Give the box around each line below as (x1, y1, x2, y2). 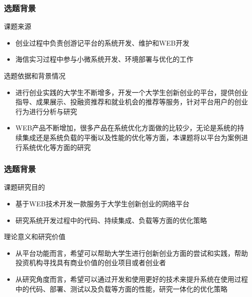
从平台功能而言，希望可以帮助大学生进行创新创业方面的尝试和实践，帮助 (15, 247, 248, 258)
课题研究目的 (4, 182, 45, 192)
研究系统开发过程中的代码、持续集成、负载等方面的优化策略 (15, 215, 207, 225)
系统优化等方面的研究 (22, 142, 91, 152)
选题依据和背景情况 (4, 71, 65, 80)
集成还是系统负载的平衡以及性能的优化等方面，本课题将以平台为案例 (22, 132, 241, 142)
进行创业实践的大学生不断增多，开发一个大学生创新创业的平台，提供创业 (15, 87, 248, 97)
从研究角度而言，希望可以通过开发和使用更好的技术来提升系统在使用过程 (15, 273, 248, 284)
